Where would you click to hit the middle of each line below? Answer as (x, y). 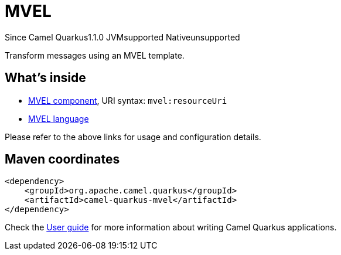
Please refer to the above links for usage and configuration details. (133, 137)
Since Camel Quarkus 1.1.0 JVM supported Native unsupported (122, 37)
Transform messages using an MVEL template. (95, 55)
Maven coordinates (62, 159)
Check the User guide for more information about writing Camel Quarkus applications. (171, 227)
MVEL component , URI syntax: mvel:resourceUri (128, 100)
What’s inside (45, 78)
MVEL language (59, 118)
